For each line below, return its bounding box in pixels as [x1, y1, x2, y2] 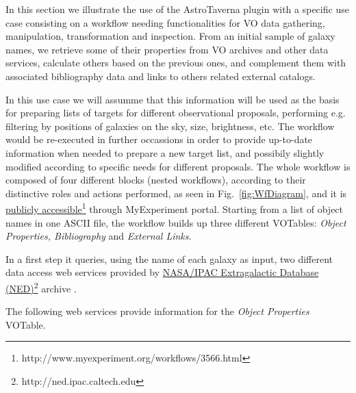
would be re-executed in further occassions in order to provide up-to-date [5, 132, 313, 147]
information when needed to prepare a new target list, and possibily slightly [5, 145, 325, 160]
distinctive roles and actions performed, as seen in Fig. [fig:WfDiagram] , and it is [5, 186, 347, 200]
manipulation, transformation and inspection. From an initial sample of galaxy [5, 29, 335, 43]
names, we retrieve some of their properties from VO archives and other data [5, 42, 329, 56]
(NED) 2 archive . [5, 279, 77, 295]
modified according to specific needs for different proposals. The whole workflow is [5, 159, 351, 173]
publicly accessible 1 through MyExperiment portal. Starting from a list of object [5, 200, 344, 216]
